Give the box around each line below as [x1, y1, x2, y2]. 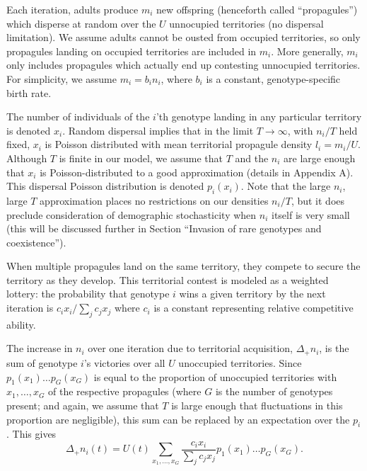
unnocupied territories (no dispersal [169, 16, 324, 30]
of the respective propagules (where [48, 384, 202, 399]
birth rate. [6, 85, 52, 100]
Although [6, 150, 47, 165]
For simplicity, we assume [6, 71, 117, 86]
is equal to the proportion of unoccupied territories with [93, 369, 337, 384]
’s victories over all [83, 355, 165, 370]
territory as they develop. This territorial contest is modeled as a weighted [6, 272, 329, 287]
